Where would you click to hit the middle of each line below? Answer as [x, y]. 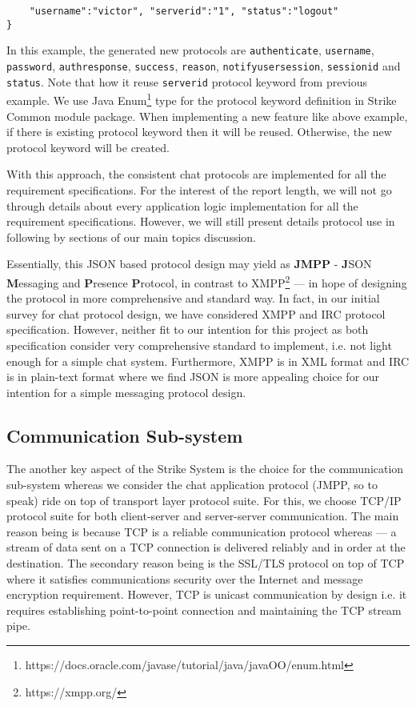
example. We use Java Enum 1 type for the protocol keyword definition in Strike [202, 99]
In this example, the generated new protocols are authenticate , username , [190, 50]
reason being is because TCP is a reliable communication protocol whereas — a [202, 531]
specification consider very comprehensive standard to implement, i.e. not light [199, 345]
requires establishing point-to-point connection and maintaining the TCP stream [204, 610]
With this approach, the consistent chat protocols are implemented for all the [196, 174]
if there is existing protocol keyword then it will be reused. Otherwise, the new [199, 132]
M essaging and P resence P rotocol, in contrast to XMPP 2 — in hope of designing [207, 281]
